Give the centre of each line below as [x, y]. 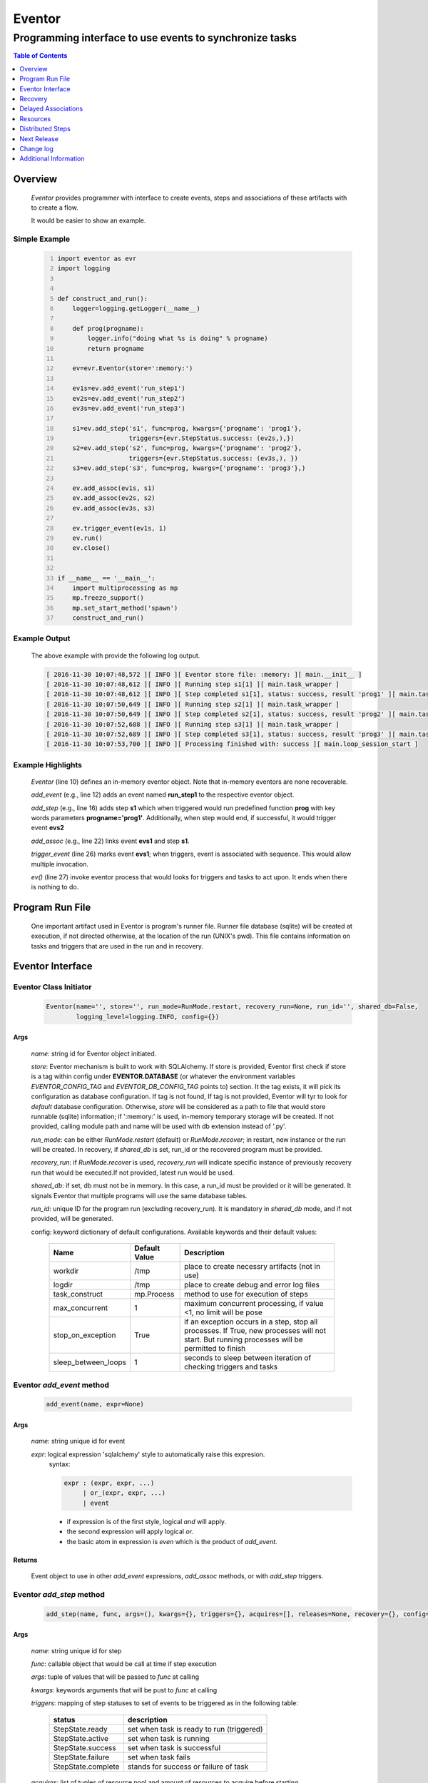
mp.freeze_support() [108, 598]
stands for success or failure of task [188, 1767]
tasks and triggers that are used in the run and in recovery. [117, 946]
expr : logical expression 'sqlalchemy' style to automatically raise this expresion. [148, 1454]
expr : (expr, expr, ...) [109, 1483]
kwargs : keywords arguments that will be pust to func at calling [124, 1690]
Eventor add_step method [59, 1594]
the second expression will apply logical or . [130, 1532]
